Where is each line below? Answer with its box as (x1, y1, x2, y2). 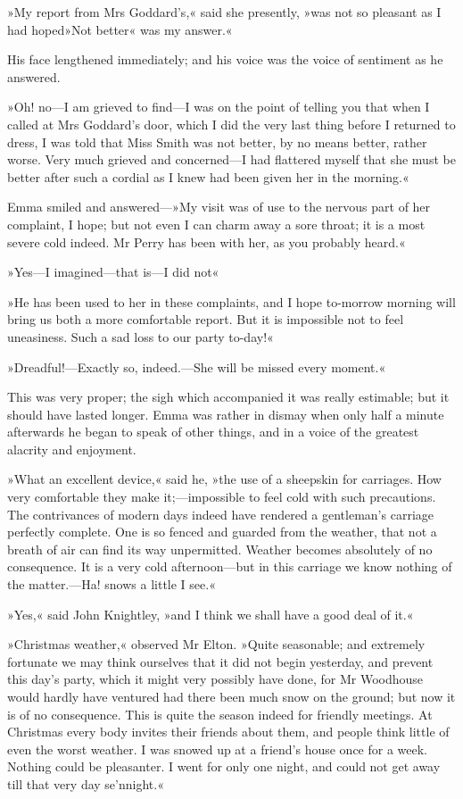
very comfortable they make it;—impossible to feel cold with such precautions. (7, 487, 436, 506)
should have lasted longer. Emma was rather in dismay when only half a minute (7, 404, 444, 423)
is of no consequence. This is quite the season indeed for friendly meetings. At (7, 704, 433, 723)
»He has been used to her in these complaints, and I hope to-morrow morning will (7, 292, 456, 311)
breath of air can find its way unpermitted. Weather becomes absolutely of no (7, 539, 433, 558)
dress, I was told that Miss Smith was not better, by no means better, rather (7, 132, 427, 151)
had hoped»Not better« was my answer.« (7, 20, 233, 38)
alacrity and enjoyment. (7, 439, 136, 458)
